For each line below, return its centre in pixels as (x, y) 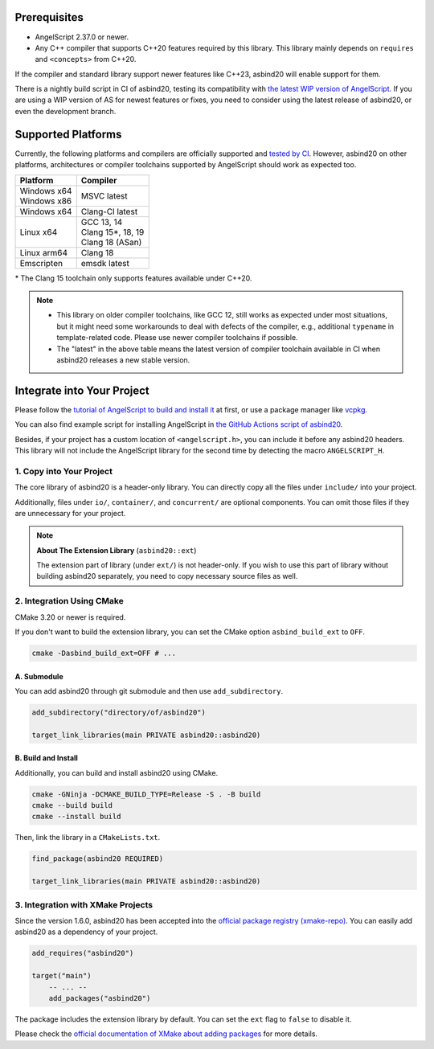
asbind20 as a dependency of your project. (86, 932)
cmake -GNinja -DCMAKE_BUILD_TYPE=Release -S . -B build (146, 794)
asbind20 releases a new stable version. (123, 360)
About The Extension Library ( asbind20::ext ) (117, 550)
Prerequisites (49, 17)
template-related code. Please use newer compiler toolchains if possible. (177, 338)
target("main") (61, 976)
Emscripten (41, 263)
